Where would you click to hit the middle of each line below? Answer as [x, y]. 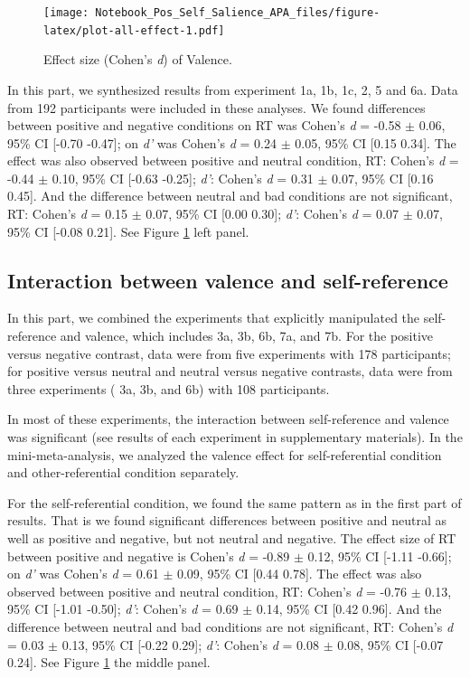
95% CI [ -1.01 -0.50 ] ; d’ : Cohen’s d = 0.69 [123, 609]
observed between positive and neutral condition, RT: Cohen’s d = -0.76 [207, 591]
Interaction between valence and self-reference [228, 280]
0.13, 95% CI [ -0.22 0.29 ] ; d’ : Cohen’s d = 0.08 [191, 644]
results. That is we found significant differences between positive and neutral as [227, 520]
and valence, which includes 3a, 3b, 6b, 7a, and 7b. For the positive [247, 336]
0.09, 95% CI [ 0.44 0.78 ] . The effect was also [299, 574]
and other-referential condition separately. [123, 472]
